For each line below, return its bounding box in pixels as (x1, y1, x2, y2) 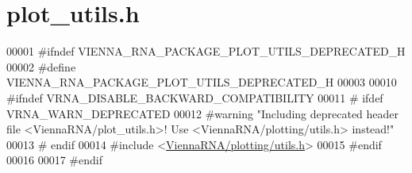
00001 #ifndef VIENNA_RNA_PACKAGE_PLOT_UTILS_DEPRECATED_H (6, 43, 406, 60)
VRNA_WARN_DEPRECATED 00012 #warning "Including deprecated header (6, 105, 399, 121)
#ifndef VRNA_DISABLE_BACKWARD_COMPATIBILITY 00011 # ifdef (6, 89, 383, 106)
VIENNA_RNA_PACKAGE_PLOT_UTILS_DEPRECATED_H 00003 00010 (6, 74, 397, 90)
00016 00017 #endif (6, 152, 102, 168)
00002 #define (6, 58, 76, 75)
